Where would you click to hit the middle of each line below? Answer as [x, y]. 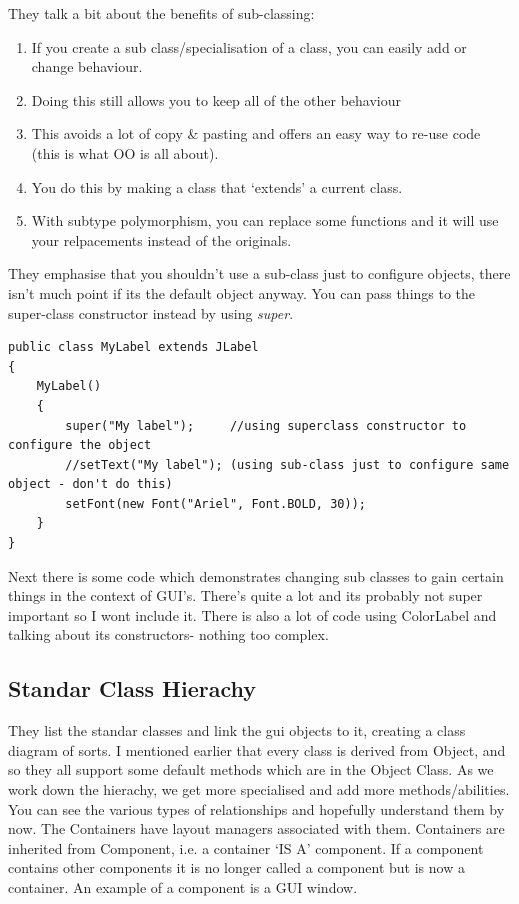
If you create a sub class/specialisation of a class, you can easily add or [249, 46]
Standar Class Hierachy [132, 688]
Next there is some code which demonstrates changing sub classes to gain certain [256, 575]
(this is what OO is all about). [125, 152]
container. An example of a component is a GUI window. [183, 886]
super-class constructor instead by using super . [151, 312]
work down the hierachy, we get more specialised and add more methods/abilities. [259, 789]
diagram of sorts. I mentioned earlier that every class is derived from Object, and [257, 749]
